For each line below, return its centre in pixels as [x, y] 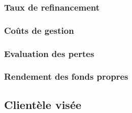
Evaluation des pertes [49, 53]
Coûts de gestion [39, 30]
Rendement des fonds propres [66, 76]
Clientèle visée [43, 104]
